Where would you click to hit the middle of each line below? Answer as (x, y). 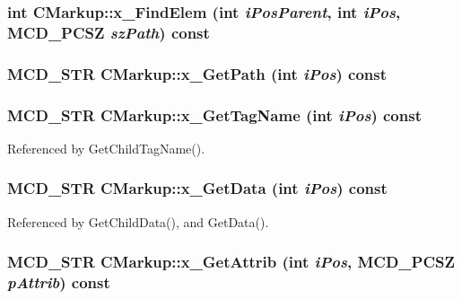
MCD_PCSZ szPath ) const (109, 32)
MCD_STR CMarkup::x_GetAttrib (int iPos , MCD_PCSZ (231, 262)
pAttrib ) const (59, 282)
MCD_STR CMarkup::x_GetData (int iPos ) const (197, 188)
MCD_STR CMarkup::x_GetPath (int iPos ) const (197, 73)
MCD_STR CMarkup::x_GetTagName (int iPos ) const (214, 114)
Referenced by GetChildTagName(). (106, 148)
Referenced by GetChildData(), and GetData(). (138, 221)
